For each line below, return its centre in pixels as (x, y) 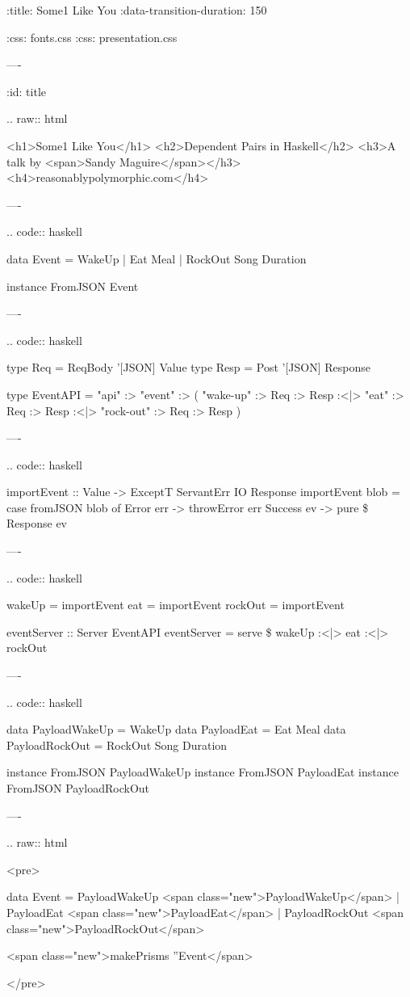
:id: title (27, 91)
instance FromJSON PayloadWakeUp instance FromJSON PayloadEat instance (203, 772)
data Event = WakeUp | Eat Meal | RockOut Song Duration (157, 258)
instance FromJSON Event (73, 286)
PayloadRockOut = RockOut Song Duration (117, 745)
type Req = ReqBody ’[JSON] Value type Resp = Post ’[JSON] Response (189, 367)
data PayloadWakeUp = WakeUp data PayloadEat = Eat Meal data (176, 729)
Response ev (37, 523)
